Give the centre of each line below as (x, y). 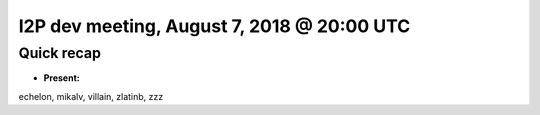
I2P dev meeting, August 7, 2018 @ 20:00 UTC (214, 26)
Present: (61, 78)
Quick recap (60, 53)
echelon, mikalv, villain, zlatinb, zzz (91, 96)
